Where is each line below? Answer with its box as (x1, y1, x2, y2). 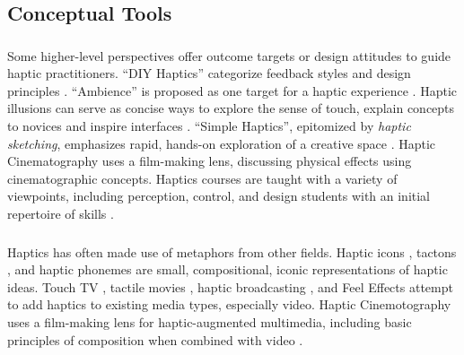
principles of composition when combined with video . (7, 330, 303, 349)
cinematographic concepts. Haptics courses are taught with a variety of (7, 169, 398, 187)
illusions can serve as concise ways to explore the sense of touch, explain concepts (7, 99, 455, 117)
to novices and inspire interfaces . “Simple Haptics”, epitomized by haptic (7, 117, 411, 135)
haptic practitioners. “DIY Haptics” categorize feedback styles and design (7, 64, 411, 82)
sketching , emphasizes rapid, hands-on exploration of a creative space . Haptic (7, 134, 436, 152)
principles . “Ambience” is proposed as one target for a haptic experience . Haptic (7, 81, 458, 100)
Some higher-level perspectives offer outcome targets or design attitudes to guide (7, 46, 451, 65)
